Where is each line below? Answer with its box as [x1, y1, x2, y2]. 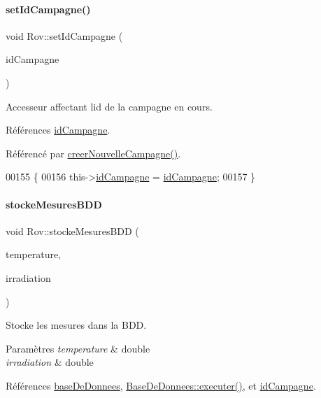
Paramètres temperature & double [6, 341, 150, 355]
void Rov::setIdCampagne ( [6, 28, 123, 43]
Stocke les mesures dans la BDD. [6, 318, 147, 332]
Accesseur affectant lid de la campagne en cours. [6, 99, 213, 113]
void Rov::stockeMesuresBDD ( [6, 223, 139, 238]
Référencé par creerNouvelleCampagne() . [6, 145, 181, 160]
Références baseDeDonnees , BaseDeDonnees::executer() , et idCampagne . [6, 378, 316, 392]
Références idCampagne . [6, 122, 110, 137]
